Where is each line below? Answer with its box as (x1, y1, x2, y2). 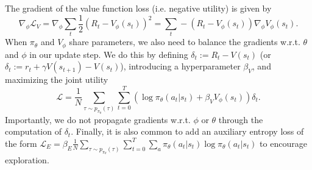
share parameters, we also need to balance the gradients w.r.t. (69, 35, 300, 48)
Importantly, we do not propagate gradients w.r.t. (5, 113, 191, 126)
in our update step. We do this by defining (29, 48, 188, 60)
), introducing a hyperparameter (120, 60, 241, 73)
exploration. (5, 154, 49, 166)
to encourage (260, 136, 307, 149)
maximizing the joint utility (5, 73, 108, 86)
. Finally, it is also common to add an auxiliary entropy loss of (71, 125, 304, 138)
